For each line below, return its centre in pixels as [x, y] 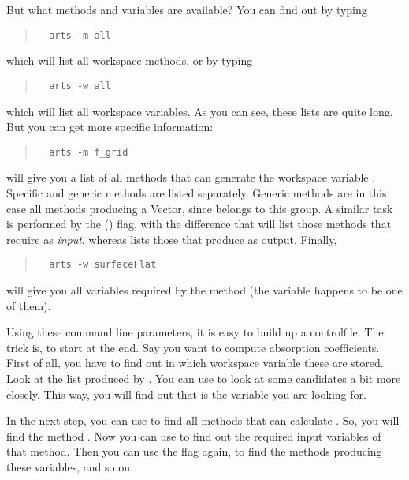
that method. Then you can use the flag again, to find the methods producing [194, 451]
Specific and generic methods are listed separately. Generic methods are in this [197, 192]
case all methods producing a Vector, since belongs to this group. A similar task [200, 208]
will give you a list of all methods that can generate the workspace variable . [191, 177]
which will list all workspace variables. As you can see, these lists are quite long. [200, 111]
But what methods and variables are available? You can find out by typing [187, 9]
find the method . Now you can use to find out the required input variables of [194, 435]
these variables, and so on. [70, 466]
